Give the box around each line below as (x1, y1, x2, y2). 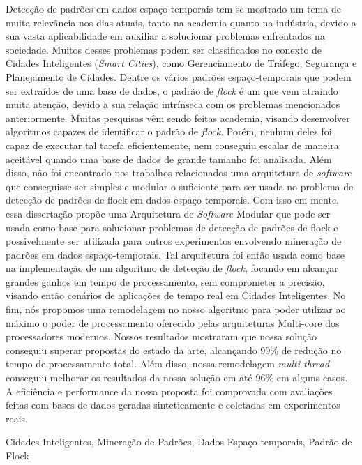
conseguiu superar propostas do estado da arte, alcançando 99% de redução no (6, 342, 342, 357)
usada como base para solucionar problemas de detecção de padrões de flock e (6, 220, 338, 234)
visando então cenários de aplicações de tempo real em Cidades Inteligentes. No (6, 288, 346, 303)
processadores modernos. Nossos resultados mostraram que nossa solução (6, 329, 317, 344)
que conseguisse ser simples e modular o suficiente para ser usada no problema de (6, 178, 354, 193)
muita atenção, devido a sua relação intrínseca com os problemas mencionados (6, 97, 340, 112)
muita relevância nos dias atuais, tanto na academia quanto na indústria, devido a (6, 15, 356, 29)
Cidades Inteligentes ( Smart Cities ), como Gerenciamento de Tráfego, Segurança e (6, 56, 357, 70)
